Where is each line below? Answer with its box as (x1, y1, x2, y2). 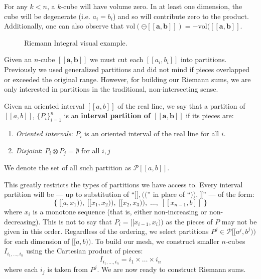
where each (4, 264, 38, 274)
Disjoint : (16, 145, 43, 155)
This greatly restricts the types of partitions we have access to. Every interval (4, 179, 243, 189)
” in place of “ (147, 189, 191, 199)
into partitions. (180, 54, 227, 65)
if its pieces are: (186, 110, 234, 121)
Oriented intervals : (16, 128, 73, 139)
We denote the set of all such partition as (4, 162, 132, 173)
